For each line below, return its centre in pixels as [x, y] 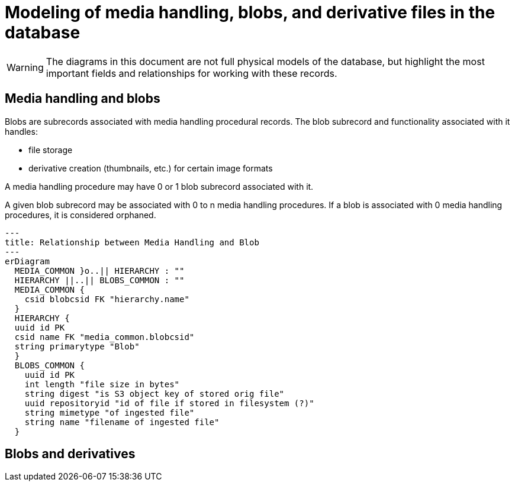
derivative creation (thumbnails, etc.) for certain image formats [151, 168]
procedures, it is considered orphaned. [81, 215]
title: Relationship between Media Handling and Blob [132, 242]
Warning [25, 67]
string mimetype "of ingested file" [110, 412]
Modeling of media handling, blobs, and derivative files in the [250, 12]
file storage [51, 150]
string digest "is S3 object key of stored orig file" [154, 393]
